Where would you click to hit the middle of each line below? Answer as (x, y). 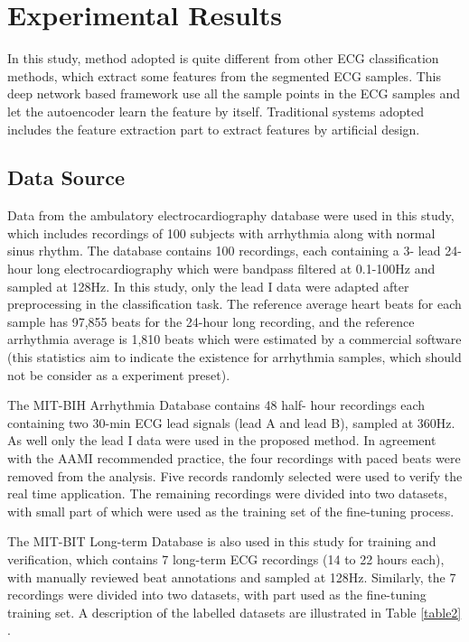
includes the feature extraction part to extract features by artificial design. (214, 129)
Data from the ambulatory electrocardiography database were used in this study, (231, 215)
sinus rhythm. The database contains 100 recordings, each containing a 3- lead (224, 251)
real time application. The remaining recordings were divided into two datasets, (227, 493)
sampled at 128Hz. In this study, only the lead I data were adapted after (208, 286)
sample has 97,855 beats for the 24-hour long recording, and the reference (211, 321)
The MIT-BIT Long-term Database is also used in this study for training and (222, 541)
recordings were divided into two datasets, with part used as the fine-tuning (217, 595)
